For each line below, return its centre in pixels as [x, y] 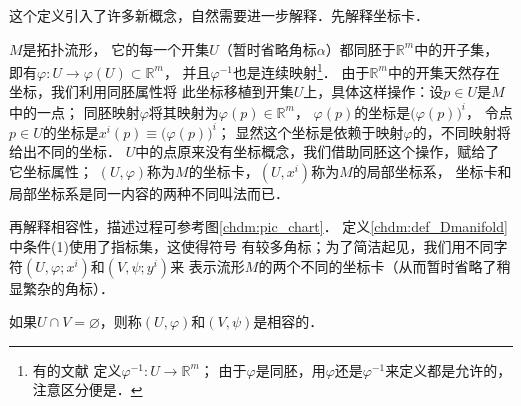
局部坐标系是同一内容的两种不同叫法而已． [149, 192]
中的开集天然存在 [443, 71]
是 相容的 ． [288, 321]
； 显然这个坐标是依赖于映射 [310, 131]
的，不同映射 [454, 131]
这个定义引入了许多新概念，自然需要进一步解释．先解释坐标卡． [219, 15]
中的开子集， [456, 48]
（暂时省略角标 [267, 48]
